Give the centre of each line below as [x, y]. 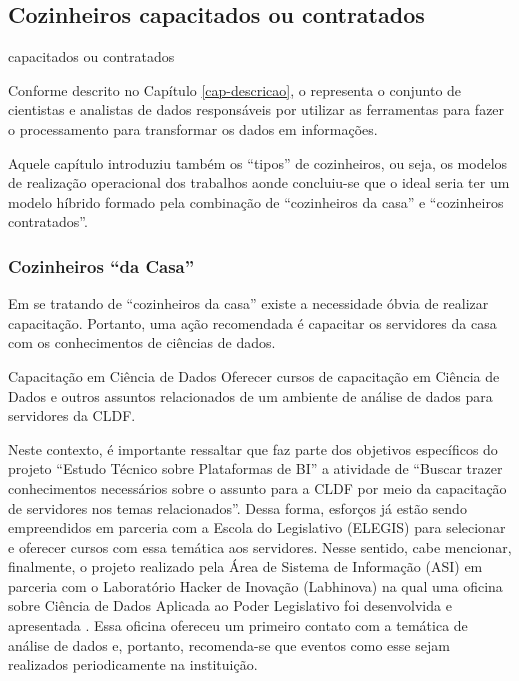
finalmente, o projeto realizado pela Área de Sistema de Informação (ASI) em [245, 566]
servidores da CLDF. [72, 415]
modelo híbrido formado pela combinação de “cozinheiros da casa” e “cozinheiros [256, 201]
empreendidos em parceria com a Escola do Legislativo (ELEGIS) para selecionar [257, 527]
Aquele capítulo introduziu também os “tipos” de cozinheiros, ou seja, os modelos [258, 162]
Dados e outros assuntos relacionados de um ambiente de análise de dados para [250, 395]
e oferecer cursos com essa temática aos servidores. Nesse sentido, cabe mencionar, [260, 546]
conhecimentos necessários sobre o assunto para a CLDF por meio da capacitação [257, 487]
